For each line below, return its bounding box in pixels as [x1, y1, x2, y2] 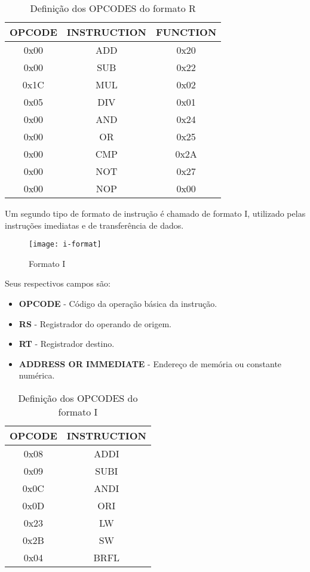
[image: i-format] [29, 240, 102, 249]
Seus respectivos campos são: [5, 277, 111, 290]
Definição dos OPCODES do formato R [30, 1, 196, 15]
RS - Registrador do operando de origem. [19, 317, 171, 330]
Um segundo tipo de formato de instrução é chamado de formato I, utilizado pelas [5, 207, 306, 219]
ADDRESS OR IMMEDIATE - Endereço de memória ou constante [19, 357, 282, 370]
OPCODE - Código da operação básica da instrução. [19, 297, 217, 310]
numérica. [19, 369, 55, 382]
